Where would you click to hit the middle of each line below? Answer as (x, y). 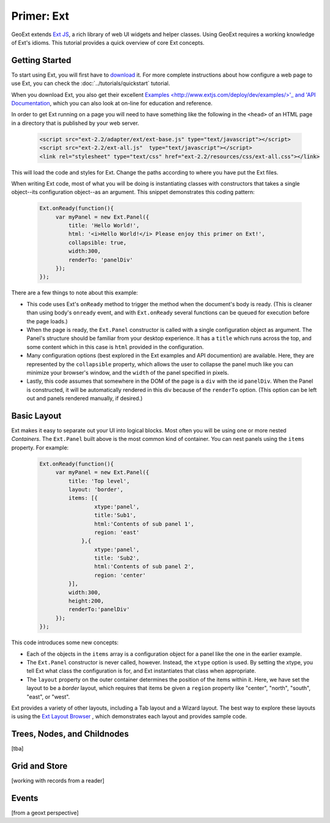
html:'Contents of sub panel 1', (144, 524)
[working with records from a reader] (58, 781)
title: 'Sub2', (117, 558)
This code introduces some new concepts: (65, 642)
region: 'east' (117, 532)
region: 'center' (120, 575)
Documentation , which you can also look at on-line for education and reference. (112, 103)
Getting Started (41, 60)
